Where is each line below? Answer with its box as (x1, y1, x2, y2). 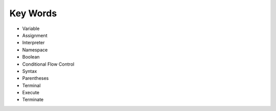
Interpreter (22, 40, 45, 46)
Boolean (22, 54, 40, 60)
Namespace (22, 46, 48, 53)
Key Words (9, 8, 57, 19)
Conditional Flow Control (22, 61, 75, 67)
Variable (22, 25, 40, 32)
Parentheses (22, 75, 49, 81)
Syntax (22, 68, 37, 74)
